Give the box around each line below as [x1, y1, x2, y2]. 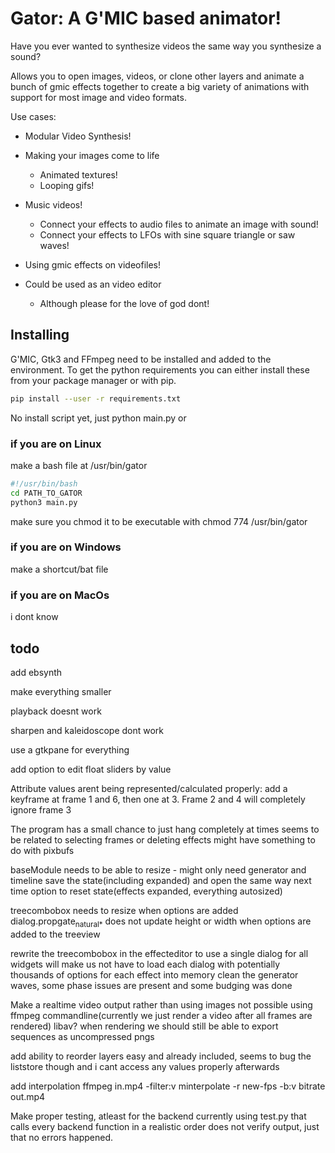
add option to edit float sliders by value [10, 763, 172, 775]
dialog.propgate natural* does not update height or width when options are [10, 915, 312, 929]
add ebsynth [10, 666, 63, 678]
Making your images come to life [24, 149, 160, 161]
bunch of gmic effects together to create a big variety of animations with [10, 80, 310, 92]
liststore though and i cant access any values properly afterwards [10, 1060, 280, 1072]
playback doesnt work [10, 705, 102, 717]
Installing [10, 327, 70, 344]
